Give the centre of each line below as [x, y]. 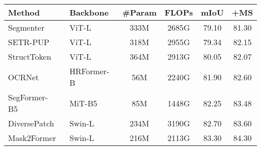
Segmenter [26, 27]
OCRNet [24, 77]
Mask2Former [32, 138]
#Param [139, 12]
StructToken [30, 56]
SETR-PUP [29, 42]
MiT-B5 [83, 103]
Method [24, 12]
